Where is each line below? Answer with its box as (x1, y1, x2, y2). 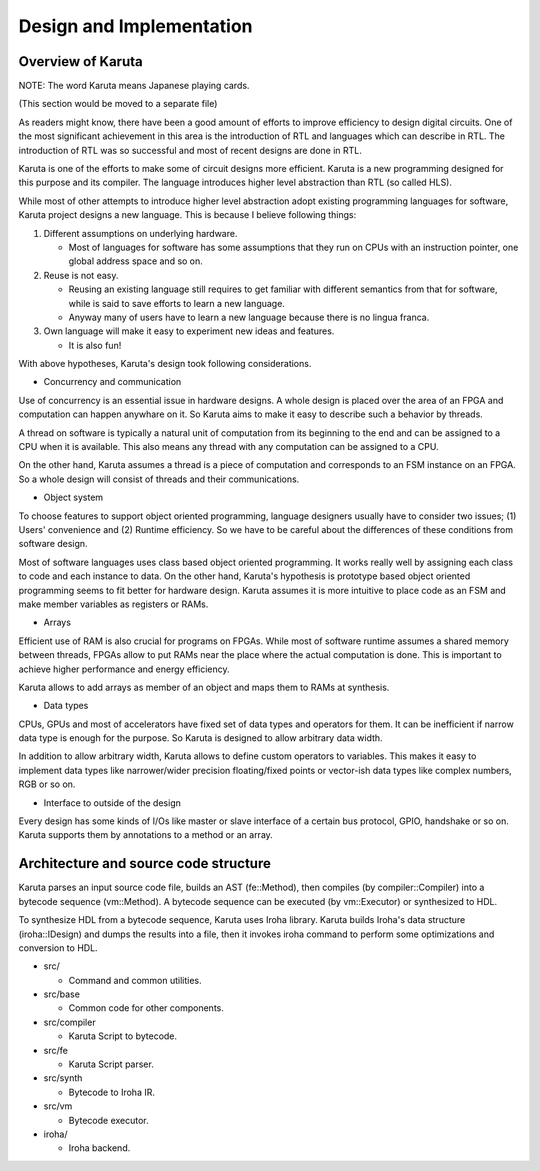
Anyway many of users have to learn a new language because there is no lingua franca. (68, 311, 430, 323)
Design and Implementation (18, 15, 253, 37)
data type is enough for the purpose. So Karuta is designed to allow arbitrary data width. (18, 732, 384, 744)
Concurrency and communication (43, 376, 182, 388)
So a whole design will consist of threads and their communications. (18, 473, 300, 485)
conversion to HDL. (18, 941, 99, 954)
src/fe (43, 1044, 69, 1056)
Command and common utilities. (68, 974, 202, 986)
